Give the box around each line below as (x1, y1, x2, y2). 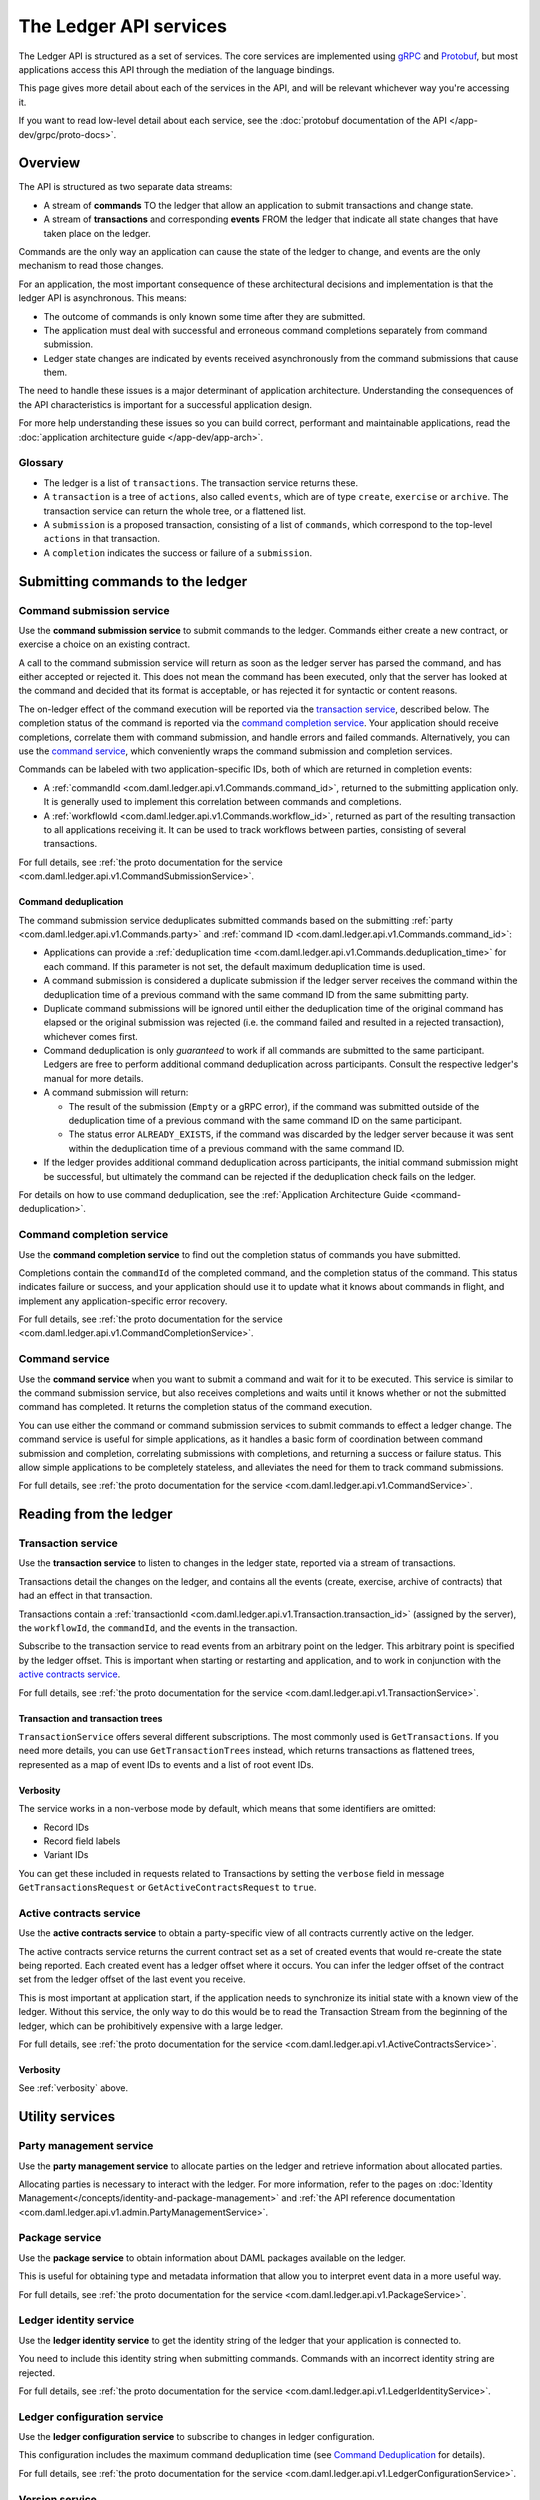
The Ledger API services (18, 15, 227, 37)
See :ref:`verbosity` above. (18, 2082, 129, 2094)
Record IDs (43, 1821, 90, 1833)
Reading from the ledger (18, 1506, 174, 1523)
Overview (18, 155, 81, 172)
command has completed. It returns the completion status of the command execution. (18, 1401, 373, 1413)
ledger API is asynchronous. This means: (18, 292, 187, 304)
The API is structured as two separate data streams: (18, 181, 233, 193)
